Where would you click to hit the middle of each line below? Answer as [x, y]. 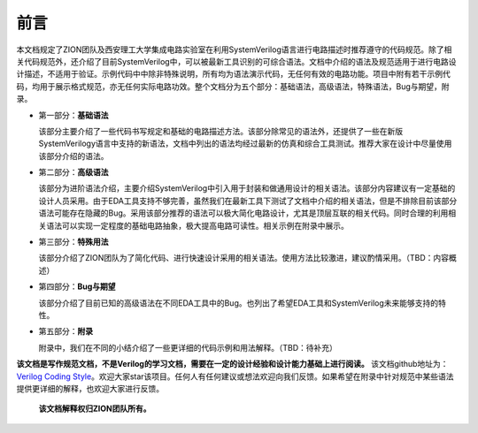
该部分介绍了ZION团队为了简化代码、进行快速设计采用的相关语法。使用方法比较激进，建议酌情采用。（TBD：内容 [244, 258]
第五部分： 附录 [66, 331]
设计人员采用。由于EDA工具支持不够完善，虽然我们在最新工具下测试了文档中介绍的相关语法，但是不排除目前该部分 [248, 201]
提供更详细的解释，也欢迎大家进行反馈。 [90, 388]
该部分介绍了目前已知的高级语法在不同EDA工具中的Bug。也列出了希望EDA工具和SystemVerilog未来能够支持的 [239, 303]
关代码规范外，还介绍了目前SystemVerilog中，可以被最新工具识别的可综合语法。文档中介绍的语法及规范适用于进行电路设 [236, 61]
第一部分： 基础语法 [73, 115]
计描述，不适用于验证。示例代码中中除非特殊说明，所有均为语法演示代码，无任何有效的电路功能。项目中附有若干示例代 [233, 74]
